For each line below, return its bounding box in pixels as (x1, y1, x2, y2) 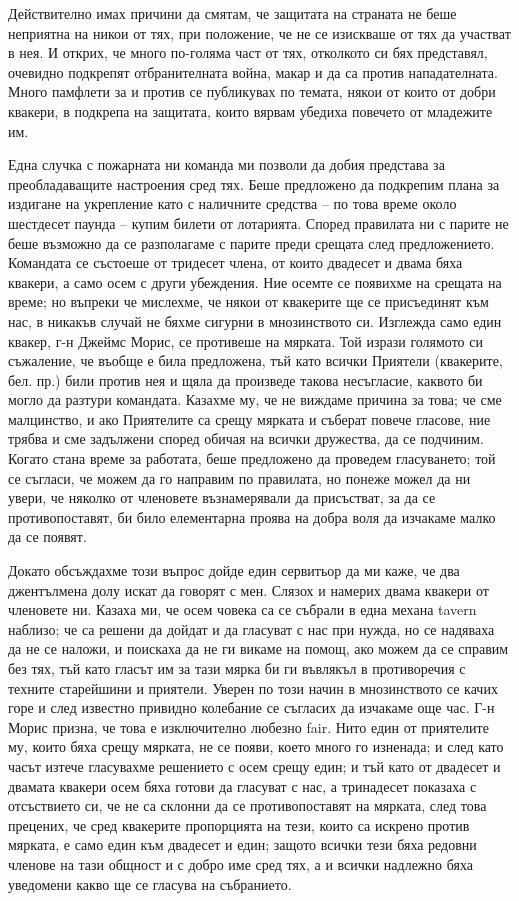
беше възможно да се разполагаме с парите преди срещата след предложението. (8, 232, 495, 253)
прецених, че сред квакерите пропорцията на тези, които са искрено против (8, 814, 470, 835)
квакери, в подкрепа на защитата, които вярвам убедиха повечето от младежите (8, 100, 493, 121)
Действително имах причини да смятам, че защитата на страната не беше (8, 3, 457, 23)
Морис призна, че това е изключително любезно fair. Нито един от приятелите (8, 716, 489, 737)
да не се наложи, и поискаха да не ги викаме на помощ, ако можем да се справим (8, 638, 509, 659)
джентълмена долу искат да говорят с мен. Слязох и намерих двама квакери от (8, 579, 489, 600)
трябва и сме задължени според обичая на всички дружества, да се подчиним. (8, 428, 484, 449)
